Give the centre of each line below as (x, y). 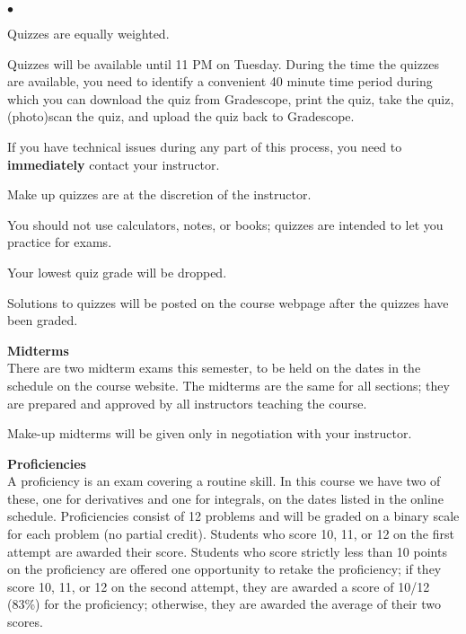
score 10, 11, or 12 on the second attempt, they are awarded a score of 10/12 (219, 586)
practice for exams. (60, 242)
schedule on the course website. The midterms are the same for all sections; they (229, 385)
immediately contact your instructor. (114, 164)
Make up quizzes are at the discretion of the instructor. (159, 194)
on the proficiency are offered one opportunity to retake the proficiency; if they (224, 569)
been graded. (43, 320)
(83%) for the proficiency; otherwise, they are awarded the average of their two (224, 604)
